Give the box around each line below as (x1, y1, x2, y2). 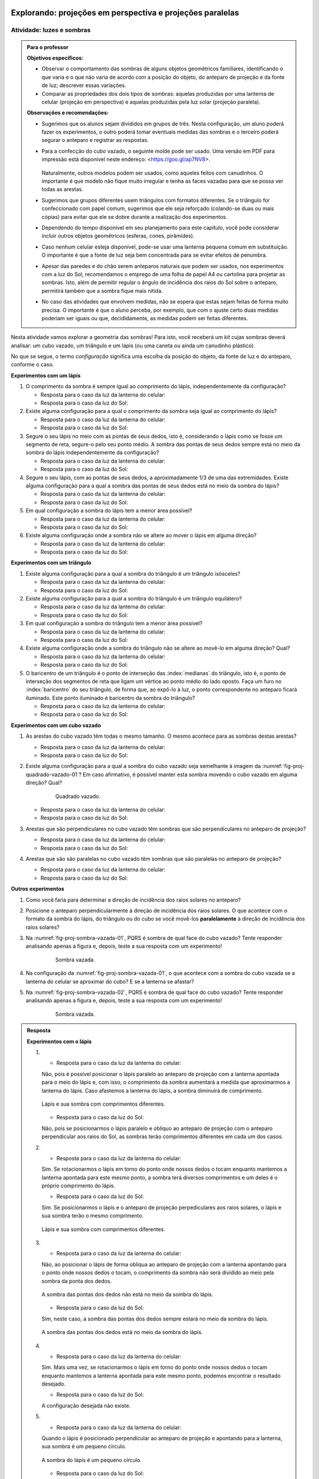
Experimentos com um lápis (11, 372, 81, 379)
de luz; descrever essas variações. (41, 82, 126, 89)
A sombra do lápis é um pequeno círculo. (41, 1456, 142, 1464)
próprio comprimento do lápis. (41, 1182, 115, 1189)
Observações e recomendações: (27, 109, 109, 117)
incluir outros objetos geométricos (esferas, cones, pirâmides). (41, 232, 195, 240)
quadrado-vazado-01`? (25, 771, 82, 778)
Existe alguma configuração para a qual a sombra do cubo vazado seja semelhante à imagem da (25, 763, 261, 770)
